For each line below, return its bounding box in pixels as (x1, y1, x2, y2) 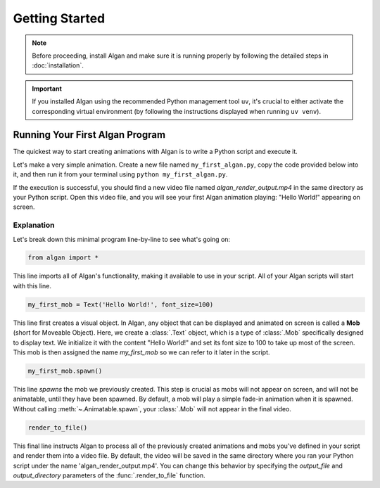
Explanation (13, 220, 55, 230)
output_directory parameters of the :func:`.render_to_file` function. (13, 471, 205, 480)
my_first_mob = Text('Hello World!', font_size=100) (27, 300, 214, 309)
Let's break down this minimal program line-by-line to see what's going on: (13, 235, 231, 243)
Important (32, 84, 63, 93)
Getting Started (13, 11, 106, 26)
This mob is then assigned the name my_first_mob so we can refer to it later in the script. (13, 348, 270, 357)
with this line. (13, 281, 52, 290)
